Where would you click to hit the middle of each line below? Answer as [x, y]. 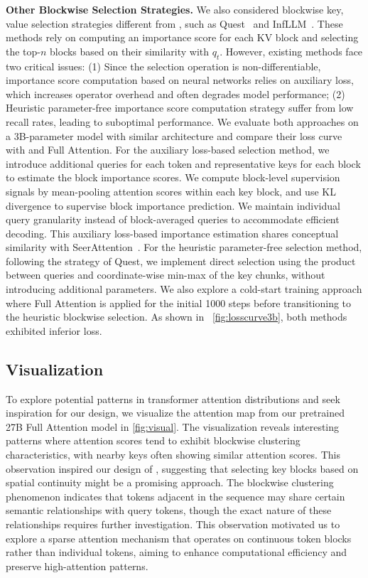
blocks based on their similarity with [129, 51]
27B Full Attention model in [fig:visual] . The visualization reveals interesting [173, 426]
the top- [23, 51]
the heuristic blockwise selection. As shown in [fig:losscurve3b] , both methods [177, 317]
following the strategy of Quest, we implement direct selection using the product [181, 261]
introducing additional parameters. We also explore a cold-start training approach [184, 289]
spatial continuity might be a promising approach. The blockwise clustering [170, 482]
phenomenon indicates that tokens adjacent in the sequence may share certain [175, 496]
